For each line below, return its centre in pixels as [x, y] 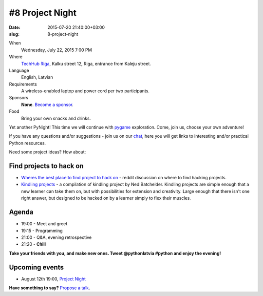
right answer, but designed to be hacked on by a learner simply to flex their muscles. [106, 198]
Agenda [21, 212]
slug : [14, 34]
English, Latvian [37, 77]
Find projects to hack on [46, 166]
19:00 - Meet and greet [44, 224]
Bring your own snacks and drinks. [56, 118]
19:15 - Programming [42, 231]
